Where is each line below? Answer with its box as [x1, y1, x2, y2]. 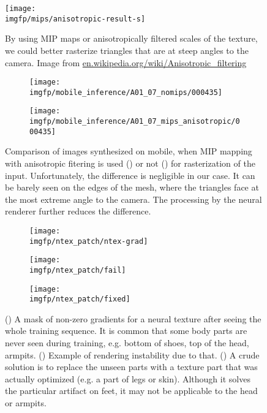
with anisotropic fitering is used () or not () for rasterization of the [5, 156, 255, 169]
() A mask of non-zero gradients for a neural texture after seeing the [5, 312, 261, 325]
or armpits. [5, 396, 47, 409]
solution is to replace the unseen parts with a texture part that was [5, 360, 258, 373]
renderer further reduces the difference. [5, 205, 151, 218]
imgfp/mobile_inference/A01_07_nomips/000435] [29, 88, 222, 97]
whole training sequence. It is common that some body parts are [5, 324, 247, 337]
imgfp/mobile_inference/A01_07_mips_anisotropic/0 [29, 117, 240, 126]
